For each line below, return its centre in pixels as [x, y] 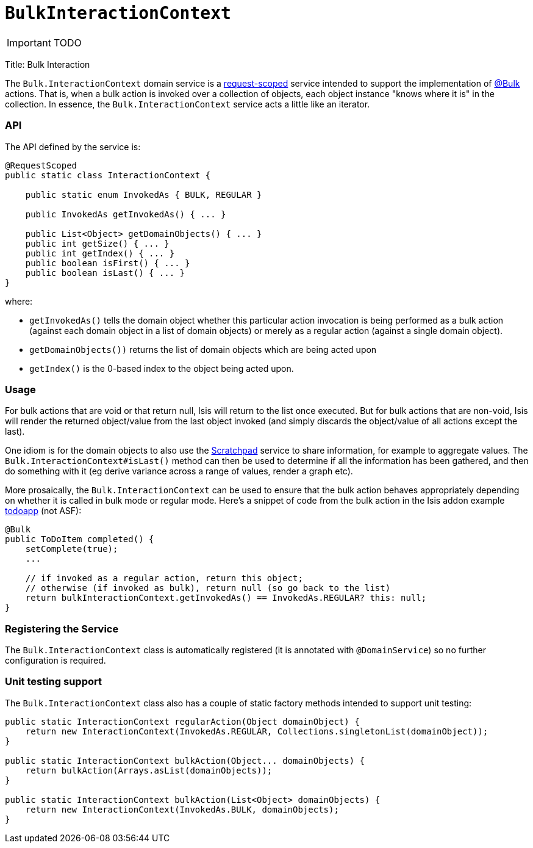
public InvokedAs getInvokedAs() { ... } [126, 214]
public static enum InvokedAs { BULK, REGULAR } [144, 194]
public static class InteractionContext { [108, 175]
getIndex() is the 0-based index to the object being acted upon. [162, 368]
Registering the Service [62, 629]
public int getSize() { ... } [97, 243]
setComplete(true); [72, 549]
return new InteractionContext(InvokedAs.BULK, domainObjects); [182, 809]
